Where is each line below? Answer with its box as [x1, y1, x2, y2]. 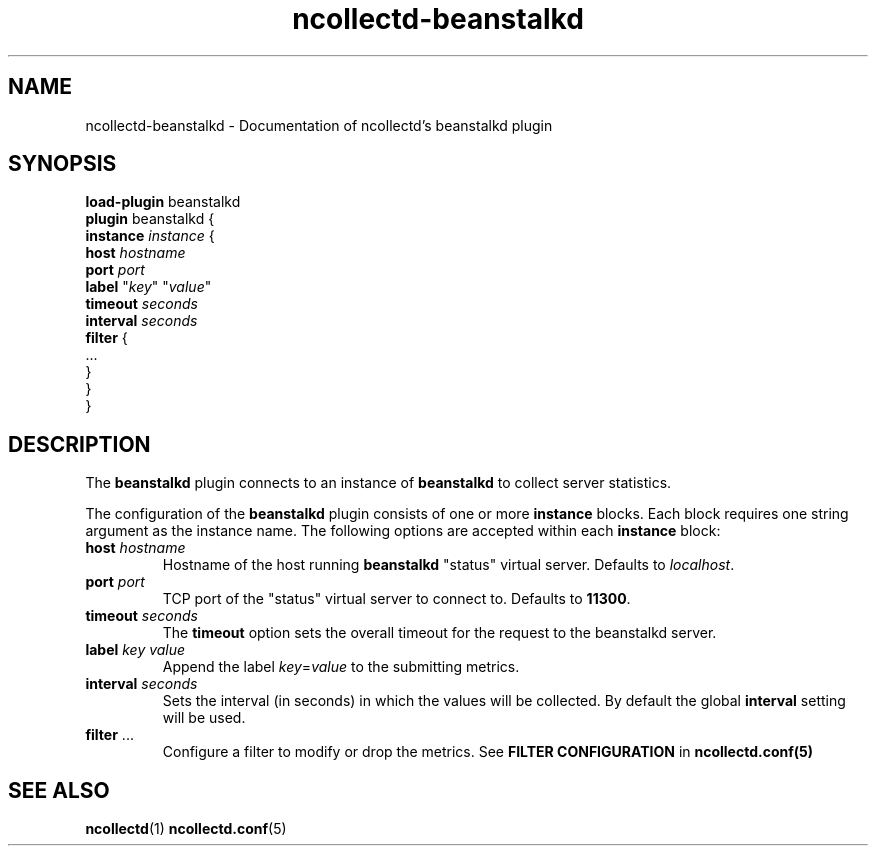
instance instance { [85, 227, 215, 245]
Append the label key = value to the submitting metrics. [162, 658, 520, 676]
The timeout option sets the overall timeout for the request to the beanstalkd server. [162, 624, 717, 642]
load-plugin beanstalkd [85, 193, 241, 211]
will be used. [162, 709, 246, 727]
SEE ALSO [8, 777, 110, 803]
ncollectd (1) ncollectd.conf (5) [85, 820, 287, 838]
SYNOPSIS [8, 151, 117, 177]
